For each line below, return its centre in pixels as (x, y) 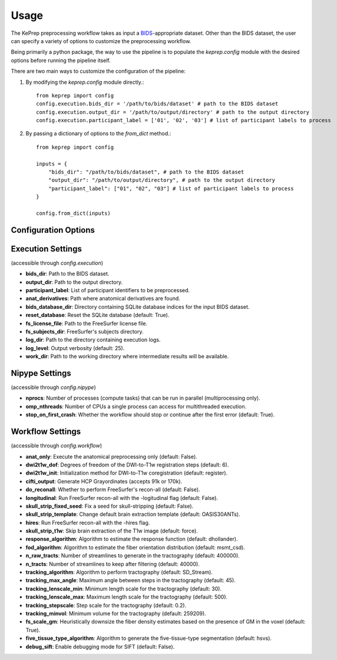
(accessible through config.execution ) (57, 263)
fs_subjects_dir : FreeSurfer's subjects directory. (85, 332)
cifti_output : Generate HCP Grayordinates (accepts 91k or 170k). (104, 481)
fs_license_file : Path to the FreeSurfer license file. (86, 323)
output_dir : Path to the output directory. (74, 282)
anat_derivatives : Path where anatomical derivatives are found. (103, 299)
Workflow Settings (46, 432)
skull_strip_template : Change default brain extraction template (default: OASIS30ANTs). (133, 514)
